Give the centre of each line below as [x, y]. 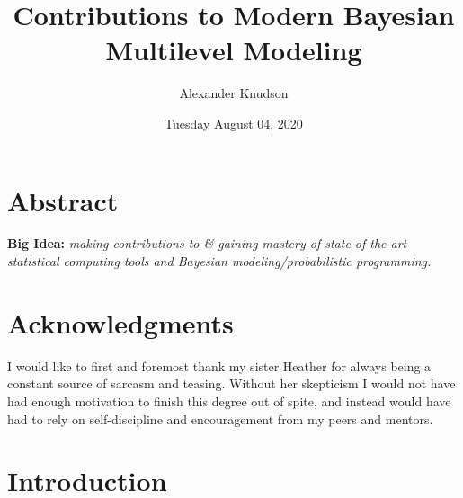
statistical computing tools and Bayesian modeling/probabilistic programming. [219, 261]
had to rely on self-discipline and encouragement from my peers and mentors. [220, 418]
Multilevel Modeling [234, 50]
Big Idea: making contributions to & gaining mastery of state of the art [207, 243]
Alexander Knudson [234, 93]
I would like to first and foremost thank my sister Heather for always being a [219, 365]
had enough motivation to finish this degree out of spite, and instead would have [229, 400]
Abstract [63, 200]
